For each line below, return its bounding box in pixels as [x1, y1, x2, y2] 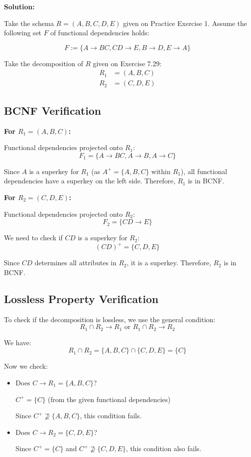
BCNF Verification [4, 102, 101, 118]
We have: [4, 337, 31, 347]
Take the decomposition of [4, 58, 83, 68]
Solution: [4, 1, 35, 11]
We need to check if [4, 232, 63, 243]
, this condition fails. [80, 410, 142, 421]
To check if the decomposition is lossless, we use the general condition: [4, 314, 216, 324]
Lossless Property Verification [4, 291, 159, 306]
